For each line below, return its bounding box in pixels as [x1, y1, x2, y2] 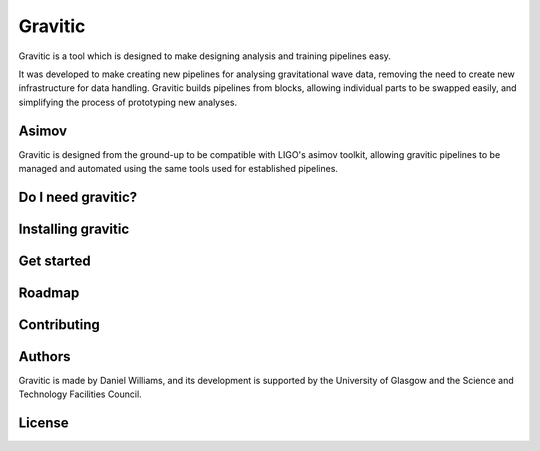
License [18, 415, 69, 432]
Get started [18, 252, 91, 269]
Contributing [18, 316, 100, 333]
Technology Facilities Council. [18, 388, 142, 400]
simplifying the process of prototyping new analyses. [18, 96, 238, 108]
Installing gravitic [18, 220, 130, 237]
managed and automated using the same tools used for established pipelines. [18, 163, 339, 175]
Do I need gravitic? [18, 188, 138, 205]
